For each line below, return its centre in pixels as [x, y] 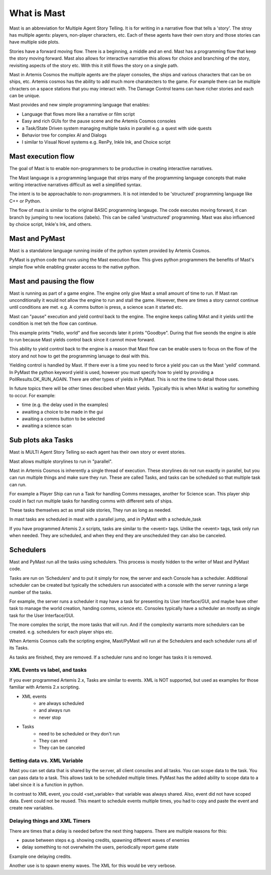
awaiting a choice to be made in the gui [62, 412]
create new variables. [32, 808]
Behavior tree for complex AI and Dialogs [64, 135]
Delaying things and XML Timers [50, 821]
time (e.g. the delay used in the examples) [65, 405]
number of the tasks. [31, 592]
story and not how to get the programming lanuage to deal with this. [80, 356]
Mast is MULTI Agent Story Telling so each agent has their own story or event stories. [97, 452]
